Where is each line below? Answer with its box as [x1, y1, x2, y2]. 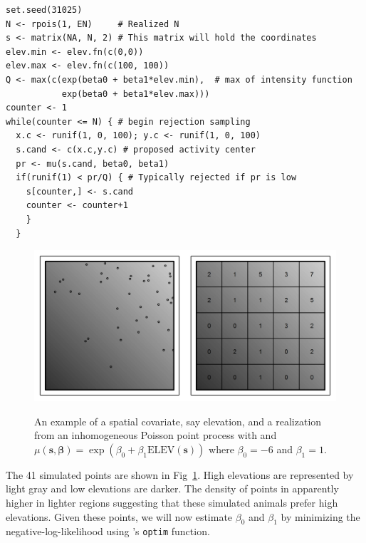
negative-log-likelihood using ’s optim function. [6, 524, 210, 539]
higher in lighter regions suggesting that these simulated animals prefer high [6, 495, 338, 510]
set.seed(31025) [6, 5, 83, 15]
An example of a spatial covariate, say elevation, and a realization [34, 413, 322, 428]
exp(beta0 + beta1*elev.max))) [61, 88, 210, 99]
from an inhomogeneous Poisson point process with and [34, 428, 277, 443]
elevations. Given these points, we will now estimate [6, 509, 233, 524]
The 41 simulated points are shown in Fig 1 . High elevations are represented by [6, 467, 354, 482]
